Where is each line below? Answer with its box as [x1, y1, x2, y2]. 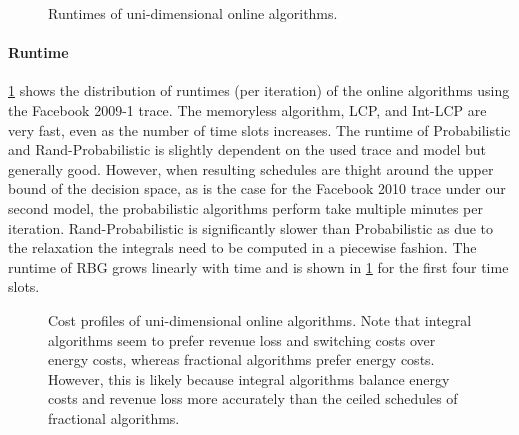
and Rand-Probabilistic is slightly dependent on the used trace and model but [8, 139, 486, 160]
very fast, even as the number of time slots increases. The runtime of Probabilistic [8, 119, 511, 140]
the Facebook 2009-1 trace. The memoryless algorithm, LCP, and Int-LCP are [8, 99, 487, 120]
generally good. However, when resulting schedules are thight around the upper [8, 158, 494, 179]
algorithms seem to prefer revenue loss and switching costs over [48, 329, 436, 350]
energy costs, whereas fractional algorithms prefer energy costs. [48, 349, 435, 370]
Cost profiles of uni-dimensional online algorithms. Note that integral [48, 309, 472, 330]
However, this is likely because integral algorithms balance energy [48, 368, 450, 389]
